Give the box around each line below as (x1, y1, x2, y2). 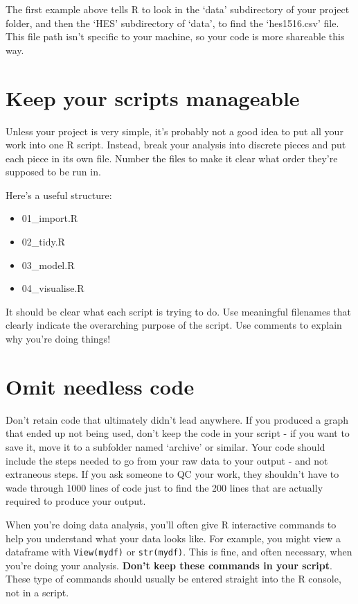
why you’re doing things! (6, 331, 111, 346)
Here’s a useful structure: (6, 187, 112, 202)
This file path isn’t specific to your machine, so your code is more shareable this (6, 29, 345, 44)
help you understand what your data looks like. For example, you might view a (6, 530, 341, 545)
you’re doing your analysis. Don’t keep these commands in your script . (6, 558, 332, 572)
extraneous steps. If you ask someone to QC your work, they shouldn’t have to (6, 467, 339, 481)
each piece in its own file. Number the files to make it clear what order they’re (6, 150, 338, 165)
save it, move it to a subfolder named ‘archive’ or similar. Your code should (6, 439, 325, 454)
